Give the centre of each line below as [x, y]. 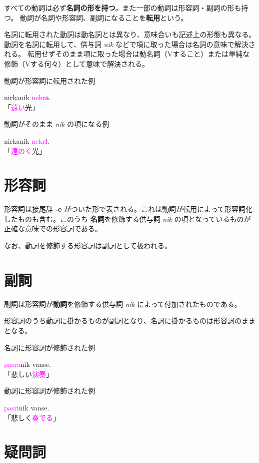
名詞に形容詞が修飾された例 [49, 347]
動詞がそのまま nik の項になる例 [56, 124]
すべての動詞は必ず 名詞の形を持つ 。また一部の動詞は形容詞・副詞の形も [123, 8]
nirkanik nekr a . [27, 97]
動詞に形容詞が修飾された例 [49, 391]
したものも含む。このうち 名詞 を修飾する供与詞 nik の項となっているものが [127, 218]
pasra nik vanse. [27, 364]
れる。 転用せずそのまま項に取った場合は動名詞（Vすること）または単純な [127, 54]
